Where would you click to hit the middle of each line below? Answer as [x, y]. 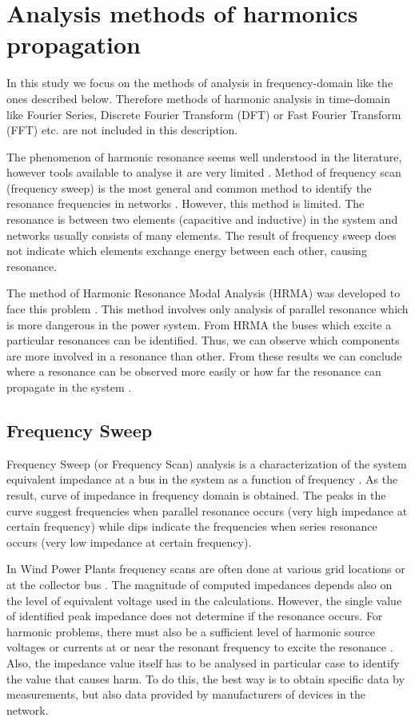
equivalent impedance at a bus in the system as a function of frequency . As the [202, 479]
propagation [74, 44]
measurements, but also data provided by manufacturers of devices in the [186, 694]
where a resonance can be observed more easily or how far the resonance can [194, 371]
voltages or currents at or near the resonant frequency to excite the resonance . [200, 647]
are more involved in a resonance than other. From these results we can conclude [204, 355]
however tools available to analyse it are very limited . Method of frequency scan [204, 172]
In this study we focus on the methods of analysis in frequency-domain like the [200, 83]
